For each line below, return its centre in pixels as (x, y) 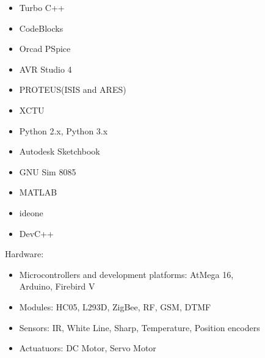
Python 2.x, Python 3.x (64, 130)
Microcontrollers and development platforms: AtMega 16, (126, 274)
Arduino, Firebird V (57, 286)
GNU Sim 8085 (48, 171)
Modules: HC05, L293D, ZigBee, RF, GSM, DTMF (115, 306)
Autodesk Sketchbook (60, 151)
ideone (31, 212)
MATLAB (38, 192)
